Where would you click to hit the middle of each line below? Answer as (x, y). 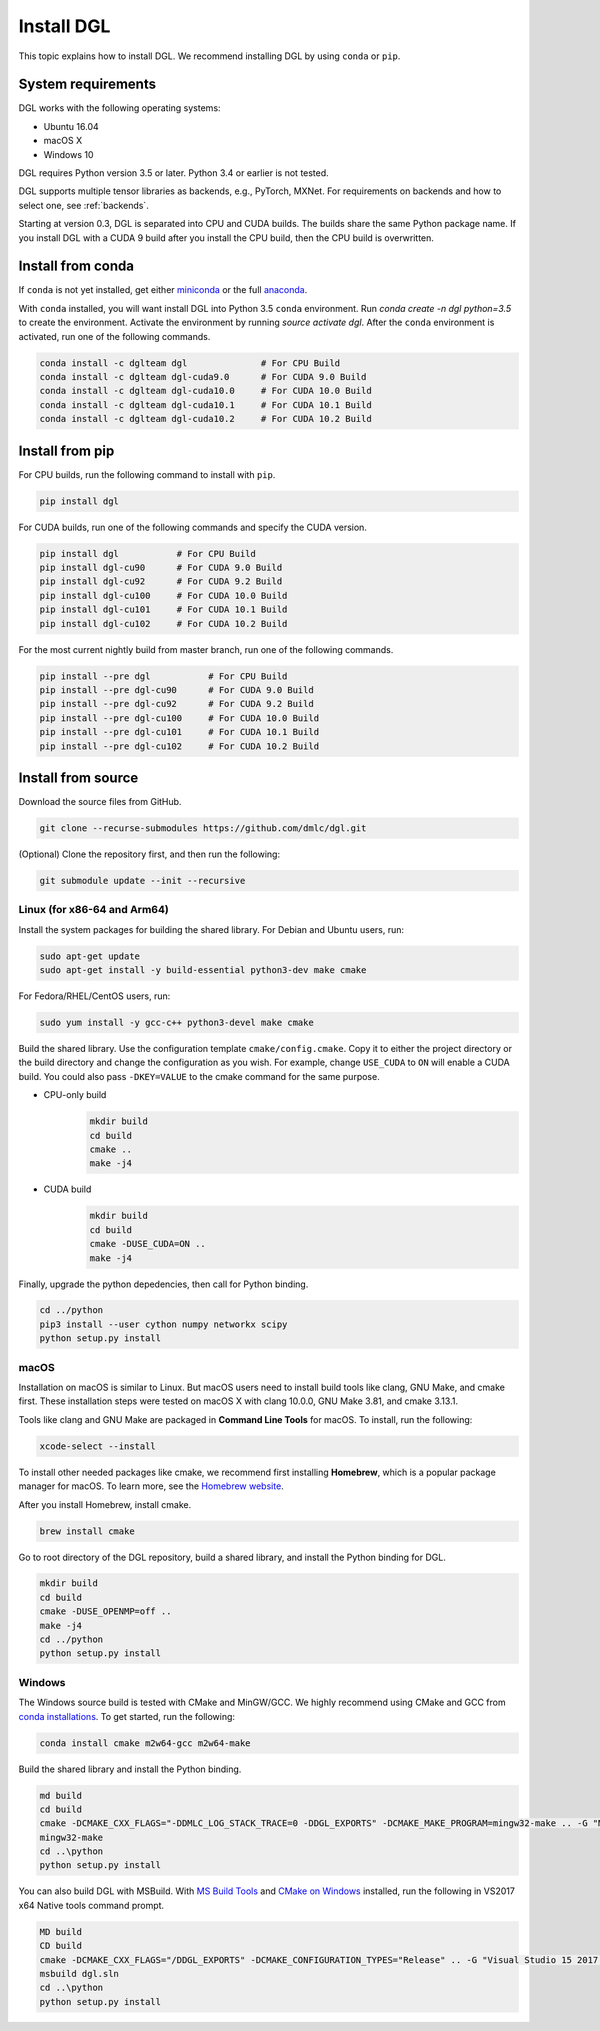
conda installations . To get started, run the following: (126, 1716)
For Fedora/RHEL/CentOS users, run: (94, 996)
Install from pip (66, 450)
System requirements (87, 84)
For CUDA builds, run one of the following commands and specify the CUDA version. (192, 527)
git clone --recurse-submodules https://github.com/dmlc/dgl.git (203, 828)
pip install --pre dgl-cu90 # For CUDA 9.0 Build (176, 689)
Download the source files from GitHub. (100, 802)
